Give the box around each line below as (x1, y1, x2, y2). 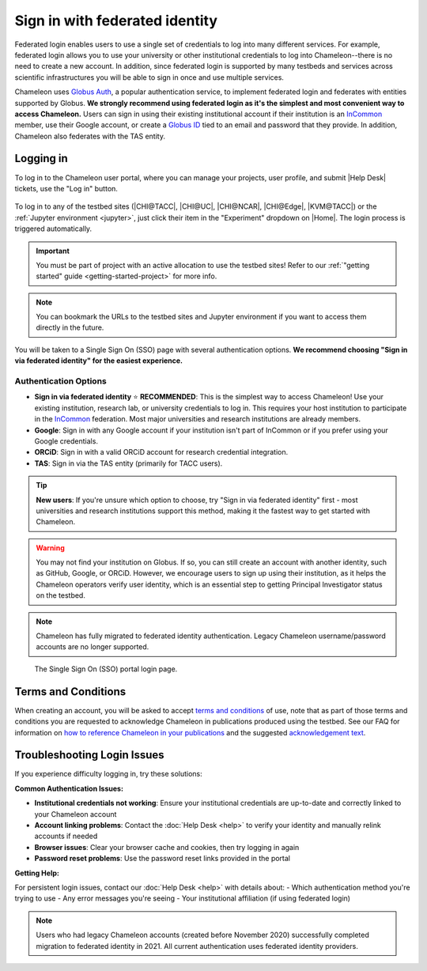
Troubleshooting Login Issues (14, 748, 165, 762)
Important (36, 246, 70, 255)
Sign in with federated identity (14, 12, 217, 29)
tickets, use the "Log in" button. (14, 183, 119, 193)
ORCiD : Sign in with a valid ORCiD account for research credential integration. (34, 448, 289, 457)
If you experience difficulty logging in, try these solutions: (14, 769, 203, 779)
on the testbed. (36, 591, 86, 600)
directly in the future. (36, 323, 104, 332)
